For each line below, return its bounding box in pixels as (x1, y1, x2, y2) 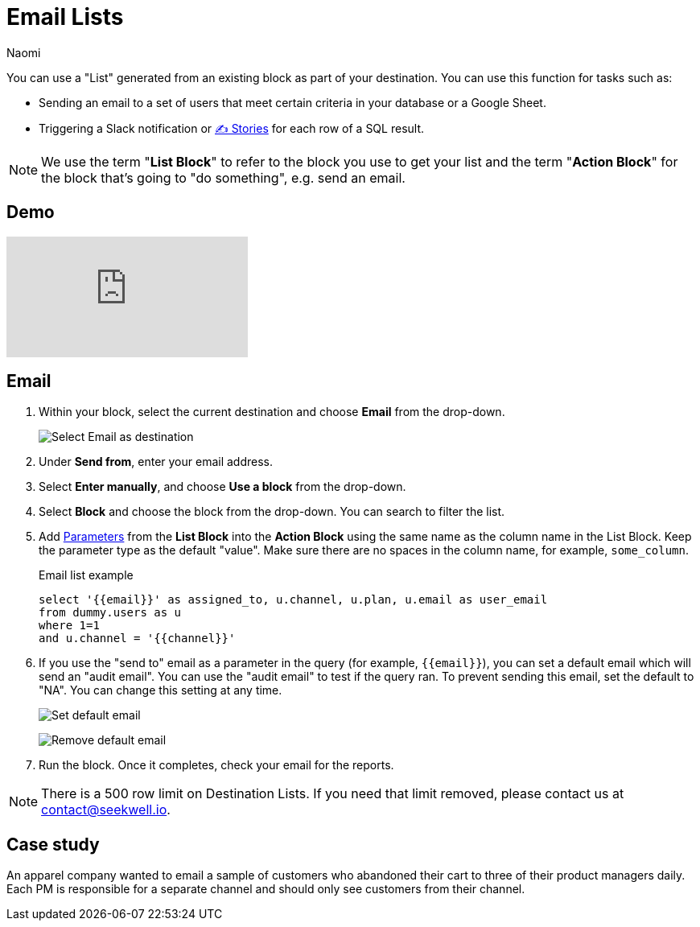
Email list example (39, 568, 134, 583)
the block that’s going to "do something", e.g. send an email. (41, 169, 406, 186)
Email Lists (6, 3, 124, 31)
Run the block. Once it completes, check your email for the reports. (39, 758, 394, 772)
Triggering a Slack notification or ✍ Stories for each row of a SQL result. (39, 121, 425, 135)
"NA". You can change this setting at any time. (39, 683, 282, 698)
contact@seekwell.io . (41, 801, 171, 818)
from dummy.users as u (39, 606, 182, 620)
